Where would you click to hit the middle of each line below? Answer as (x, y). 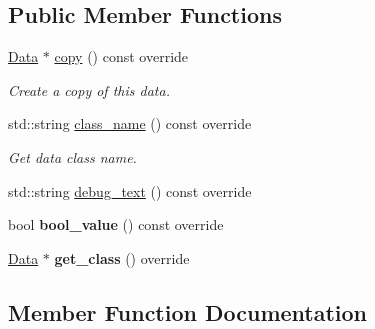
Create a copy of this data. (89, 89)
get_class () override (122, 257)
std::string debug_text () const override (130, 190)
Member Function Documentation (188, 311)
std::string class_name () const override (130, 123)
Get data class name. (72, 156)
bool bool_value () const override (116, 224)
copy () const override (121, 56)
